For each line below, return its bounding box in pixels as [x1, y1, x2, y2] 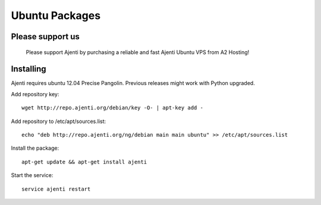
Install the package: [11, 144, 59, 152]
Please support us [11, 31, 80, 42]
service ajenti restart [21, 185, 91, 193]
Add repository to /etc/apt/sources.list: [11, 118, 106, 125]
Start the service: [11, 172, 53, 179]
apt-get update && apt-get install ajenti [21, 158, 147, 165]
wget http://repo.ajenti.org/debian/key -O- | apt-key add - [21, 105, 203, 111]
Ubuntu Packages [11, 9, 101, 22]
